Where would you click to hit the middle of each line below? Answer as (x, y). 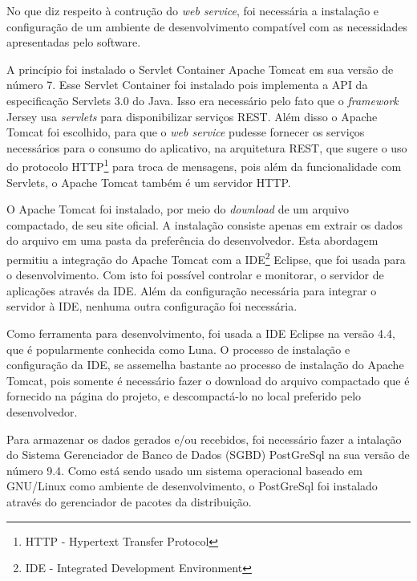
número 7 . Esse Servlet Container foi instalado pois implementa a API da (187, 85)
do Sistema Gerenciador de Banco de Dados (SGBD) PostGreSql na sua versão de (208, 455)
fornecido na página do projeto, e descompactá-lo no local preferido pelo (184, 396)
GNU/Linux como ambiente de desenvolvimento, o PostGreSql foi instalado (192, 486)
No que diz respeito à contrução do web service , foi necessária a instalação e (193, 10)
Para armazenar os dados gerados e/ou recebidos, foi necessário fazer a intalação (204, 439)
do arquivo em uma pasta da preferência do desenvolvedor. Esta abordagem (192, 240)
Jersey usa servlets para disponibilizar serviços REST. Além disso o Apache (192, 116)
